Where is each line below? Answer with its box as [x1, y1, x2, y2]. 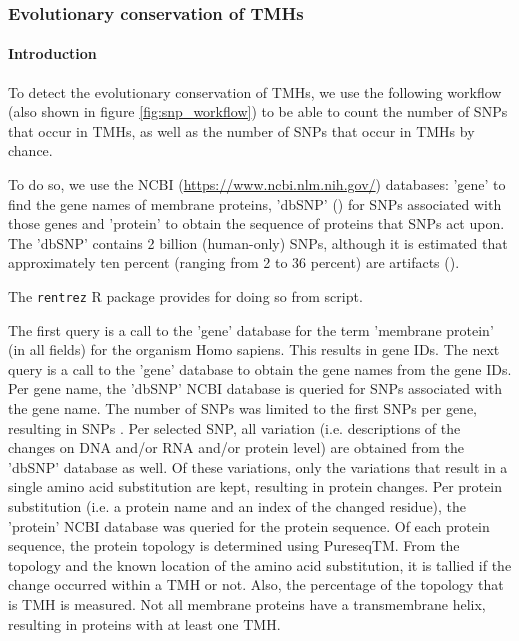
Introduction [8, 43, 97, 64]
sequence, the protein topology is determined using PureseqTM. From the [8, 535, 460, 556]
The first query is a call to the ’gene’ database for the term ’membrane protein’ [8, 319, 494, 340]
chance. [8, 140, 53, 161]
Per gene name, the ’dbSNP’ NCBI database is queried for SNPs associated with [8, 378, 502, 399]
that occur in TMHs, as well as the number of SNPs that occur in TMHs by [8, 120, 475, 141]
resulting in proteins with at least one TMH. [8, 613, 281, 634]
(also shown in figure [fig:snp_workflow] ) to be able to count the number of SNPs [8, 101, 508, 122]
